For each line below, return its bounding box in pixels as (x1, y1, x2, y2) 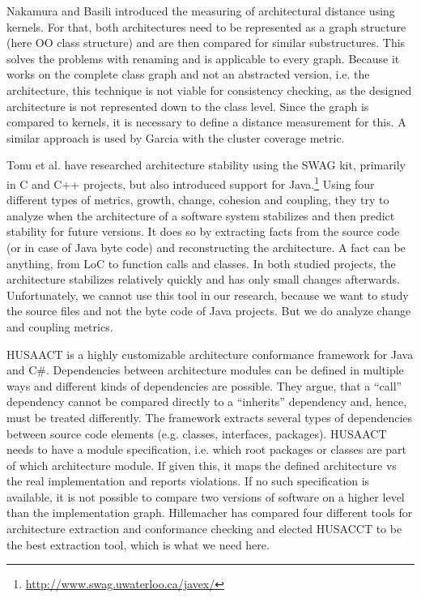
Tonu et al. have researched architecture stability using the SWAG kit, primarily (6, 156, 406, 173)
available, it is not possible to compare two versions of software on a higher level (6, 488, 405, 505)
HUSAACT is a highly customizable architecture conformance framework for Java (6, 345, 414, 362)
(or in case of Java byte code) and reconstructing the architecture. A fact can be (6, 238, 406, 255)
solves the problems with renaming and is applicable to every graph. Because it (6, 49, 400, 66)
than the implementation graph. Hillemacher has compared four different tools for (6, 504, 413, 521)
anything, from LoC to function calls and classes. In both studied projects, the (6, 254, 396, 271)
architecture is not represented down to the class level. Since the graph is (6, 97, 369, 114)
